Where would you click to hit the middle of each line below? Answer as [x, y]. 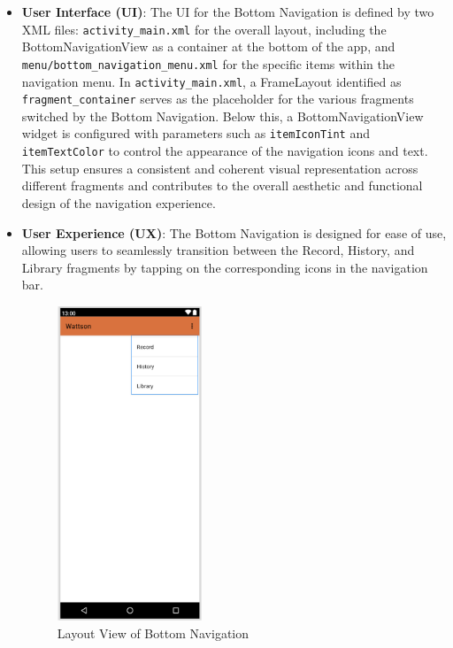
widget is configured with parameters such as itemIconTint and [196, 133]
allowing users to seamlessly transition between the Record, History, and [218, 250]
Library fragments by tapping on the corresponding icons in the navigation [225, 267]
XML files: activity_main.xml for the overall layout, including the [204, 29]
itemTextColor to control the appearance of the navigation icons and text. [225, 151]
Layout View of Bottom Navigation [153, 633]
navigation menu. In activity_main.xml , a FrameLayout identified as [211, 81]
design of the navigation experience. [119, 202]
